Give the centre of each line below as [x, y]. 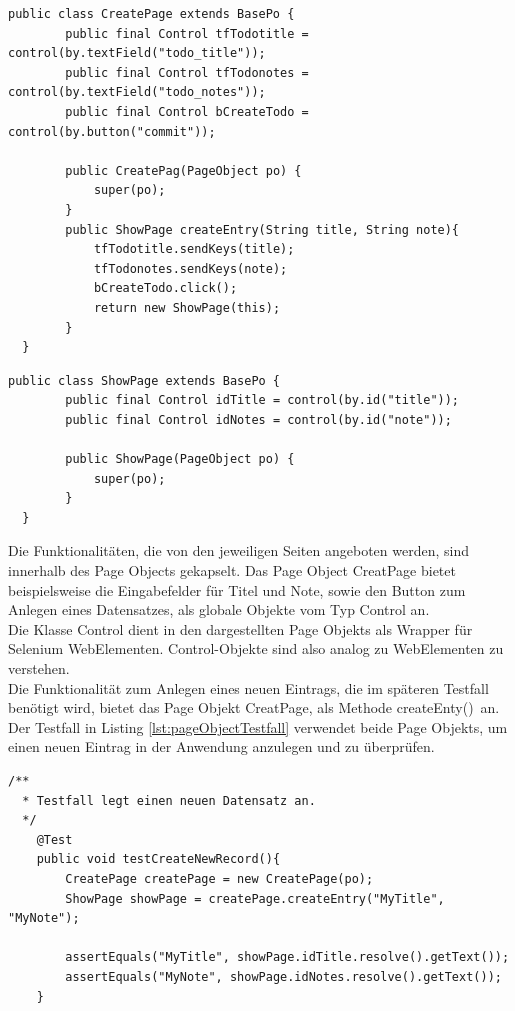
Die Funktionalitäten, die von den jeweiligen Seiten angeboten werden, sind [238, 550]
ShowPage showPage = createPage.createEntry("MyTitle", [255, 898]
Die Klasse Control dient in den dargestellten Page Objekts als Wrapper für [240, 628]
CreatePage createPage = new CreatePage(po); [219, 878]
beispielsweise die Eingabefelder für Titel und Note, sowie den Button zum [237, 589]
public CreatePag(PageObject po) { [183, 170]
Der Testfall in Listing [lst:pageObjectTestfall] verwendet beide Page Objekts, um [258, 726]
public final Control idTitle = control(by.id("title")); [262, 400]
